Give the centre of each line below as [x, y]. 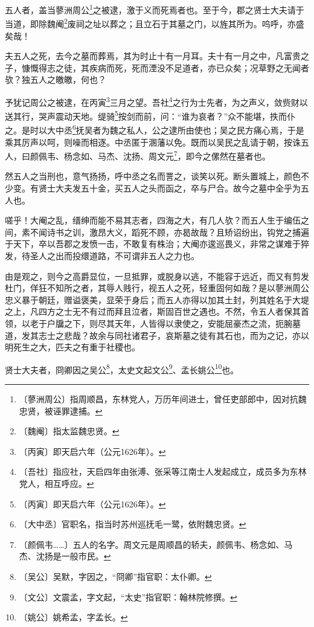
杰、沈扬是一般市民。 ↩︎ [65, 556]
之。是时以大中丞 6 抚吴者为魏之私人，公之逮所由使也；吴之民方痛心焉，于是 [155, 129]
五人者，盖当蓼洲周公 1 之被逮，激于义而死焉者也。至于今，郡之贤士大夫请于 [155, 9]
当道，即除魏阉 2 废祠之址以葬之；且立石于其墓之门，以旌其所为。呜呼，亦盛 [155, 23]
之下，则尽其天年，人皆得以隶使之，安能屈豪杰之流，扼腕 [178, 323]
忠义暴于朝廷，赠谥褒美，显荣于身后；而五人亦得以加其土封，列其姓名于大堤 [157, 299]
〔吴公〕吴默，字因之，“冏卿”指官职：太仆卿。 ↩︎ [115, 576]
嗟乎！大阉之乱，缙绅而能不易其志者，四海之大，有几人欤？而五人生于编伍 [153, 220]
